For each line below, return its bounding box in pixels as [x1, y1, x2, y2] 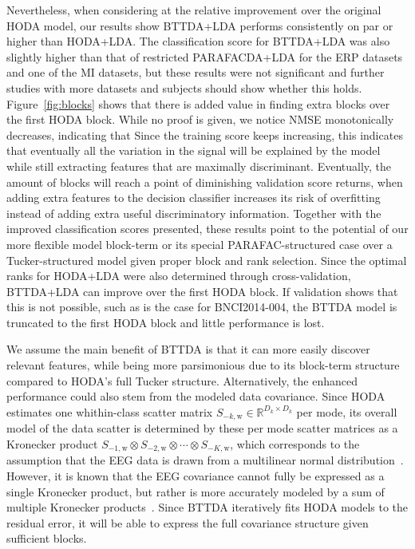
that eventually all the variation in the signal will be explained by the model [6, 142, 381, 159]
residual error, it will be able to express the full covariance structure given [6, 514, 369, 531]
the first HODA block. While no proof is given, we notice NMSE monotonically [6, 111, 394, 128]
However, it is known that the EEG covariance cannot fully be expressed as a [6, 467, 385, 484]
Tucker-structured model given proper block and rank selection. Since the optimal [6, 251, 407, 268]
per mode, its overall [296, 403, 397, 420]
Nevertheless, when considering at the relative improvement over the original [6, 2, 381, 18]
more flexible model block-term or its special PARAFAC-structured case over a [6, 235, 393, 252]
